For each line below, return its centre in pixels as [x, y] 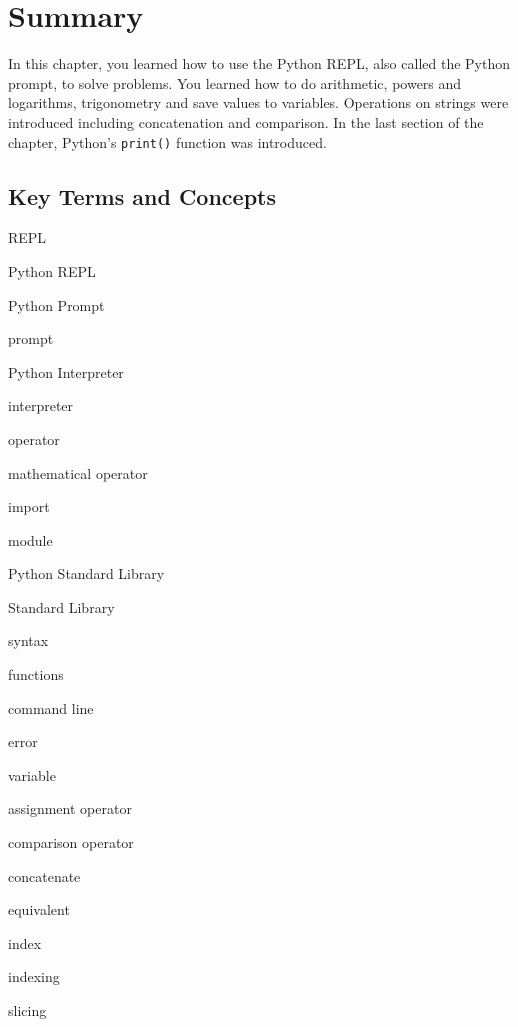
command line [51, 707]
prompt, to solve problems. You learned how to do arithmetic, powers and [235, 82]
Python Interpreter [66, 371]
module [30, 539]
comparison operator [71, 842]
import [29, 506]
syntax [28, 640]
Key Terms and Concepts [142, 195]
